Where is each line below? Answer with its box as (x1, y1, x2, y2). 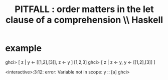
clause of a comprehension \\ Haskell (5, 14, 163, 26)
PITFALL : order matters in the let (15, 4, 154, 15)
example (5, 43, 42, 54)
